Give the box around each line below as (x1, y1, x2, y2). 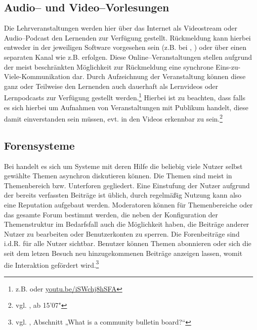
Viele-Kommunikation (4, 71, 70, 82)
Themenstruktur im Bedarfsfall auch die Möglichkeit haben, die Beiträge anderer (4, 219, 249, 229)
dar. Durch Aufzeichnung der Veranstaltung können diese (72, 71, 246, 82)
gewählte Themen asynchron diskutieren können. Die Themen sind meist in (4, 170, 232, 181)
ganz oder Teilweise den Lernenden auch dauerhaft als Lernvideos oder (4, 81, 218, 91)
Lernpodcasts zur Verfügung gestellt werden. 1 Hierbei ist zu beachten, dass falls (4, 91, 246, 103)
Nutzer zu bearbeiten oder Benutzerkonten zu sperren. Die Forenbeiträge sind (4, 228, 240, 239)
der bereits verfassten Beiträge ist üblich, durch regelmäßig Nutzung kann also (4, 190, 242, 200)
